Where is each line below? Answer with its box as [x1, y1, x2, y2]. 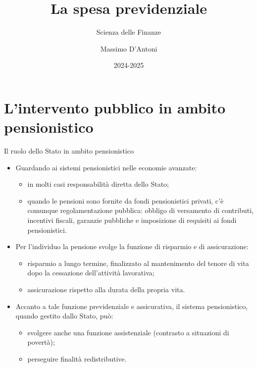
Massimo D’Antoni [100, 43, 157, 53]
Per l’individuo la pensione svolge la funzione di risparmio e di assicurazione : [15, 241, 249, 252]
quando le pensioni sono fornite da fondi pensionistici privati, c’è [27, 195, 224, 206]
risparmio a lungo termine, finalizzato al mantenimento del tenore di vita [27, 258, 249, 268]
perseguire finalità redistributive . [27, 353, 127, 364]
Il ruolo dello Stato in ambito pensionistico [4, 146, 134, 156]
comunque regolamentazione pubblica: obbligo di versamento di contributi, [27, 205, 254, 215]
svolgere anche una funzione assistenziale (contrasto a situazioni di [27, 327, 229, 337]
